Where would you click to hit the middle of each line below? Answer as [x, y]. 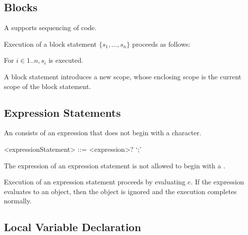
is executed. [66, 60]
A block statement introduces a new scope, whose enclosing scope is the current [123, 76]
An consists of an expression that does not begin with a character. [103, 133]
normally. [18, 201]
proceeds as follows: [161, 44]
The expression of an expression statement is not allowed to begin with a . [115, 165]
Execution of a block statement [50, 44]
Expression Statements [62, 112]
